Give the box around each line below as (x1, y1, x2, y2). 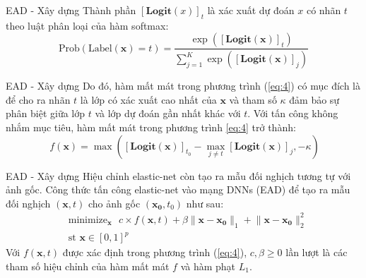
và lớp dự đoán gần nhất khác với (95, 106, 241, 121)
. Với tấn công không (247, 106, 338, 121)
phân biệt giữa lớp (6, 106, 85, 121)
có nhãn (306, 3, 341, 17)
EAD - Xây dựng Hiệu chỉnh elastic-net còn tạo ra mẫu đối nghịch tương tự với (6, 168, 351, 183)
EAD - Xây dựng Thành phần (6, 3, 136, 17)
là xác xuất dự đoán (207, 3, 295, 17)
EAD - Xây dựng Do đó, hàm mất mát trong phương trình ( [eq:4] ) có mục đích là (6, 78, 360, 93)
